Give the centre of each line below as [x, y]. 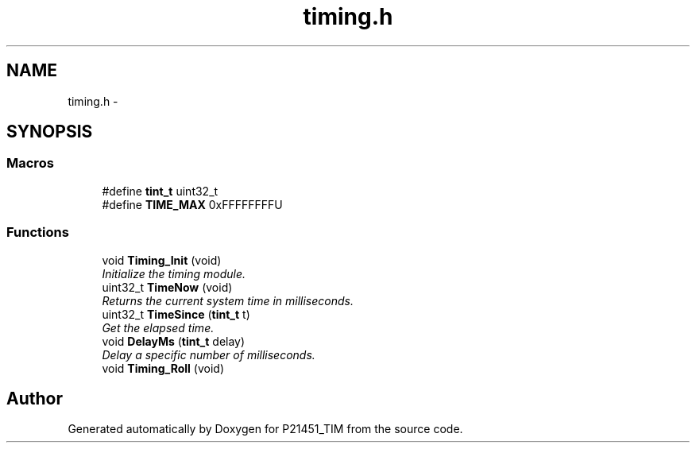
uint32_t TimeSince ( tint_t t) [176, 314]
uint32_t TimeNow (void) [167, 287]
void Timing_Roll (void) [163, 368]
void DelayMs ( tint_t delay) [174, 341]
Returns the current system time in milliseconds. [228, 300]
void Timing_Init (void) [162, 260]
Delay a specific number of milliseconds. [209, 354]
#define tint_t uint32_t [160, 191]
